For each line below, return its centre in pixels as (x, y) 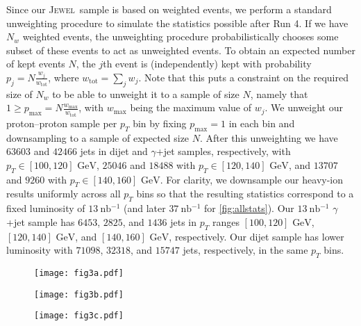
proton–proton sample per (62, 123)
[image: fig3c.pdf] (79, 316)
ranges (226, 221)
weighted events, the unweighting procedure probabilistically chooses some (180, 36)
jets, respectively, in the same (245, 250)
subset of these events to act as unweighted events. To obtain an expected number (181, 50)
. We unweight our (304, 107)
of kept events (36, 64)
